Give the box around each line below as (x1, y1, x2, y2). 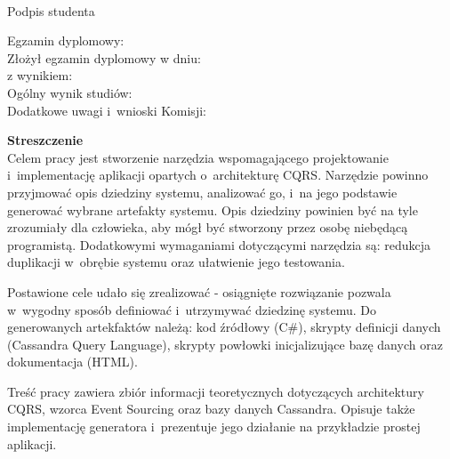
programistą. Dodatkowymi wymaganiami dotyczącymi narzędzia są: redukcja (7, 235, 431, 254)
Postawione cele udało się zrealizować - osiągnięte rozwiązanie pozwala (7, 282, 391, 301)
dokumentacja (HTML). (7, 352, 138, 371)
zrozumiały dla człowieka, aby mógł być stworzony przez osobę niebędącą (7, 218, 408, 237)
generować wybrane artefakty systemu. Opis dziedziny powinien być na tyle (7, 200, 418, 219)
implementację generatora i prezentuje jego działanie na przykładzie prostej (7, 417, 421, 436)
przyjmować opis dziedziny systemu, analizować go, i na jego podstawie (7, 182, 398, 201)
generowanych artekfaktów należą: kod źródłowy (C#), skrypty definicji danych (7, 318, 441, 336)
